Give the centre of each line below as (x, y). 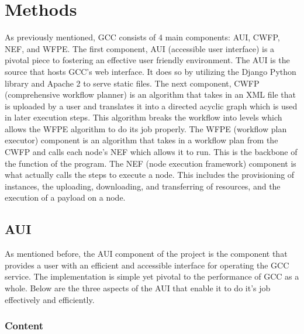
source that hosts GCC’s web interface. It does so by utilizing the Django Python (151, 71)
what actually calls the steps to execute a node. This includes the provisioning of (150, 175)
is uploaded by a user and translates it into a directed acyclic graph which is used (151, 106)
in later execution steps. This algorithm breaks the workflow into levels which (144, 117)
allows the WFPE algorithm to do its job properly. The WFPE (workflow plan (146, 128)
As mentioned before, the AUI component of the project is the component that (146, 254)
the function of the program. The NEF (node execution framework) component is (151, 163)
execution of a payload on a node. (65, 197)
